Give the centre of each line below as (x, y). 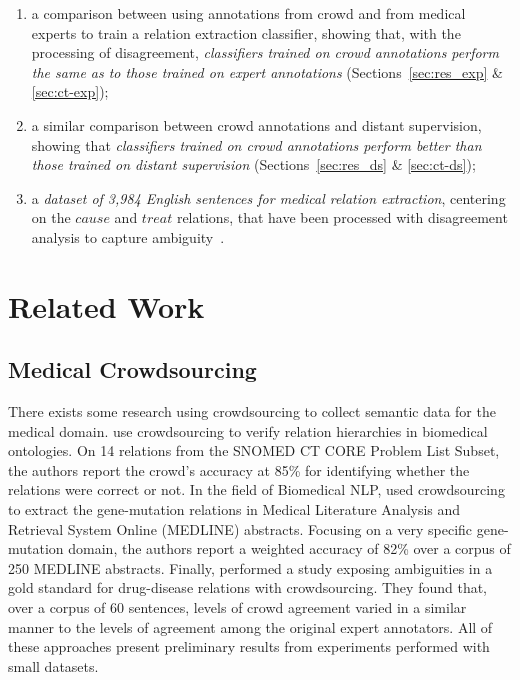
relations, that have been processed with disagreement (342, 217)
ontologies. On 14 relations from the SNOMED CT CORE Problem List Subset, (254, 450)
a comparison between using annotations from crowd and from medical (248, 13)
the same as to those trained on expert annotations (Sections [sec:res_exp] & (267, 71)
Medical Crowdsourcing (132, 369)
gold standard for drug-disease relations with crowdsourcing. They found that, (248, 587)
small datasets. (53, 665)
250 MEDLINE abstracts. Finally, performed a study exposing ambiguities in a (250, 567)
